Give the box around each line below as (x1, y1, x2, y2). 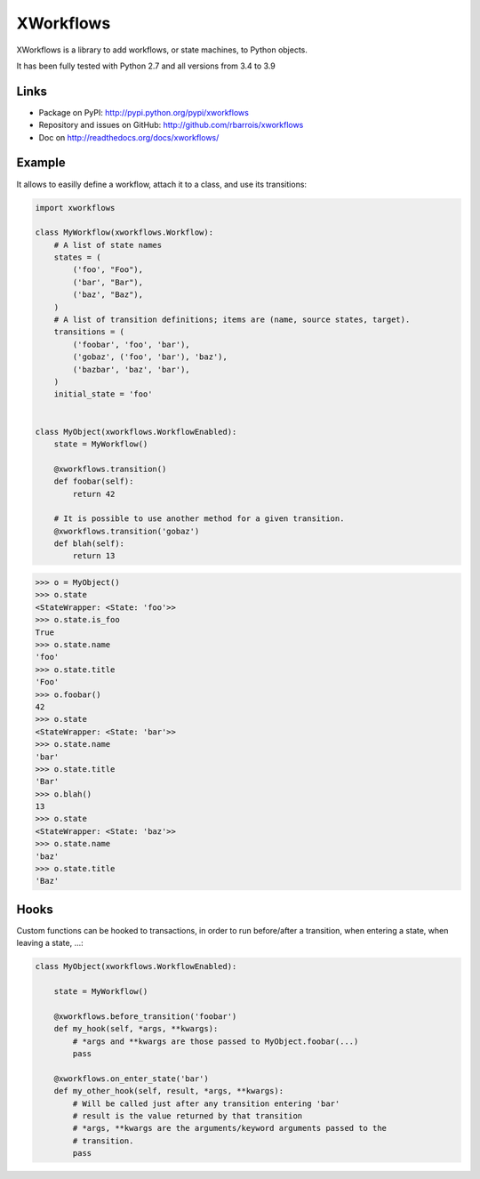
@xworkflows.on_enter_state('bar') (53, 1073, 209, 1084)
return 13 (72, 551, 116, 561)
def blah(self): (53, 539, 124, 549)
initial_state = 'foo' (53, 389, 153, 399)
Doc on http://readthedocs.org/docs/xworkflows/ (38, 132, 220, 142)
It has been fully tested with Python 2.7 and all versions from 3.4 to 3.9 (16, 60, 276, 71)
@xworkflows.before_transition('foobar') (53, 1011, 237, 1022)
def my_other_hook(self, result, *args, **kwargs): (53, 1086, 284, 1096)
